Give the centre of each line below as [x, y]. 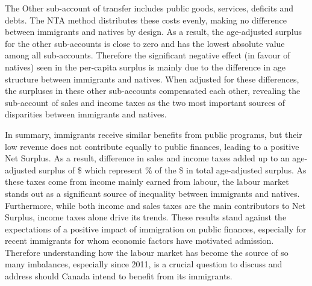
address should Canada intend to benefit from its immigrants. [119, 276]
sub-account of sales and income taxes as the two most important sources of [145, 102]
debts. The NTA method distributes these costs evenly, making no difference [146, 20]
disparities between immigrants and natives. [86, 114]
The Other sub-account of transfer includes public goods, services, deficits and [149, 8]
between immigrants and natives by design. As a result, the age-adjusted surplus [154, 32]
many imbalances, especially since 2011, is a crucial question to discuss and [144, 264]
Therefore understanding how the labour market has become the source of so [147, 252]
